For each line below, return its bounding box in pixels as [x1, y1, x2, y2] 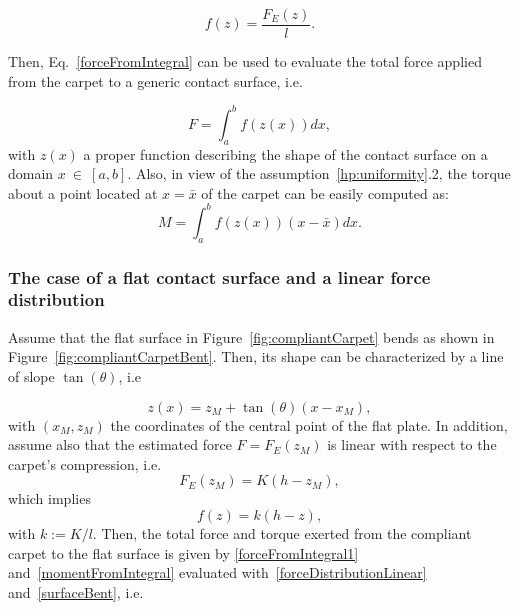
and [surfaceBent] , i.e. [8, 581, 144, 602]
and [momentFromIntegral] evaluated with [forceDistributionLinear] [8, 562, 427, 583]
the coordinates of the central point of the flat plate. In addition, [110, 414, 508, 435]
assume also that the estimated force [8, 434, 232, 455]
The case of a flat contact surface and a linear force [8, 264, 431, 289]
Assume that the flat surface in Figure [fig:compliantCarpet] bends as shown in [8, 326, 495, 347]
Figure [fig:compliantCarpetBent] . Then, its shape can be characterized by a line [8, 346, 504, 367]
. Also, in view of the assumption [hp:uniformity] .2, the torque [127, 163, 511, 184]
